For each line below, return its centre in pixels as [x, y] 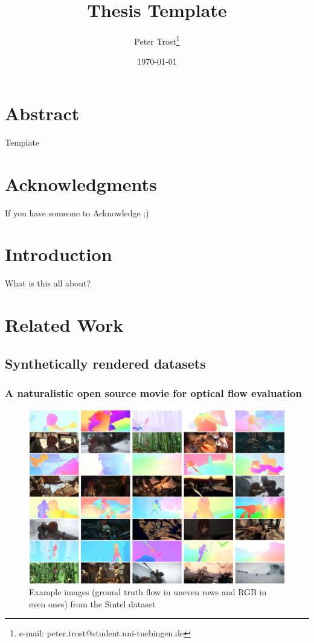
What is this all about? [48, 283]
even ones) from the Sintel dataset [92, 603]
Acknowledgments [81, 183]
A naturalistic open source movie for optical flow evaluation [153, 393]
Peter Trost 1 [157, 40]
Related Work [64, 325]
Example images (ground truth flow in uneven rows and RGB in [148, 592]
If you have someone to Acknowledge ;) [77, 212]
